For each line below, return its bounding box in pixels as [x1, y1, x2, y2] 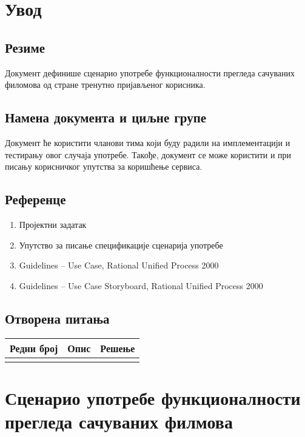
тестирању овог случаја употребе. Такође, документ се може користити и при [5, 148, 292, 161]
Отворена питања [5, 309, 110, 327]
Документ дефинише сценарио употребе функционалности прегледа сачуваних [5, 66, 295, 79]
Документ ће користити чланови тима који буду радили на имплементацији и [5, 136, 290, 148]
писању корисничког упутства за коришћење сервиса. [5, 160, 203, 173]
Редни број [10, 341, 58, 355]
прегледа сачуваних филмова [5, 409, 233, 433]
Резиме [5, 38, 45, 56]
